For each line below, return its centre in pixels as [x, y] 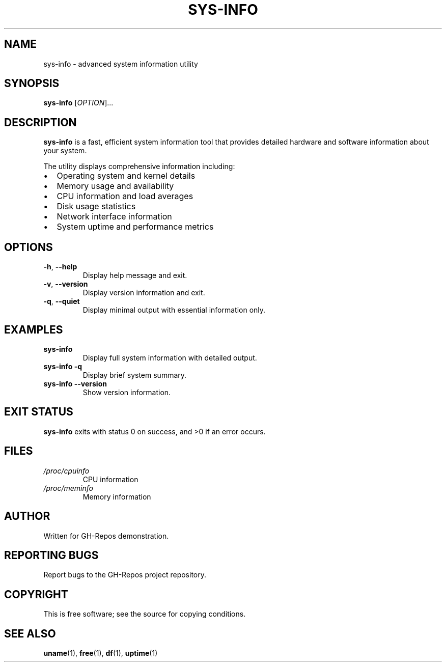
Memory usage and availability [115, 186]
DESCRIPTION [40, 122]
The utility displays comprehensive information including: [139, 166]
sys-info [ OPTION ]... [78, 103]
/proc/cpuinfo [66, 470]
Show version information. [127, 392]
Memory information [117, 496]
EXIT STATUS [39, 412]
